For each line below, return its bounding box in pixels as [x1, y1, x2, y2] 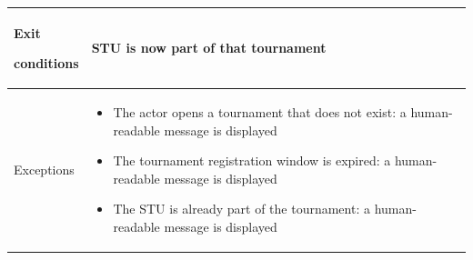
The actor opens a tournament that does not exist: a [113, 102, 407, 121]
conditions [14, 54, 79, 73]
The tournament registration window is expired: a [113, 151, 391, 170]
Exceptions [14, 159, 75, 178]
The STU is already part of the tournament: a [113, 199, 370, 218]
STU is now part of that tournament [91, 38, 327, 57]
